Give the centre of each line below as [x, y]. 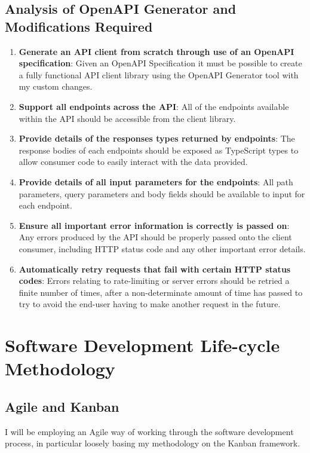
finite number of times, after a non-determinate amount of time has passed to [161, 292]
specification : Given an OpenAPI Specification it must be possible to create [160, 63]
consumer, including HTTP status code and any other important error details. [162, 248]
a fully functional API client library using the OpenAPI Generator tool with [159, 74]
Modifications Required [79, 26]
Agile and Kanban [62, 406]
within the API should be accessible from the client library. [127, 118]
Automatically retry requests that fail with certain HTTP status [155, 269]
